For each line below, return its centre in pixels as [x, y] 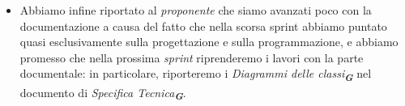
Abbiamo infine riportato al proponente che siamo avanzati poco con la [196, 10]
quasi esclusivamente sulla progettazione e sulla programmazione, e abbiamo [209, 42]
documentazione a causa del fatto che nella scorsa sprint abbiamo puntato [203, 25]
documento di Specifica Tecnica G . [103, 93]
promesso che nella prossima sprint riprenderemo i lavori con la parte [192, 57]
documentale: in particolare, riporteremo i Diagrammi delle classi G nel [196, 75]
